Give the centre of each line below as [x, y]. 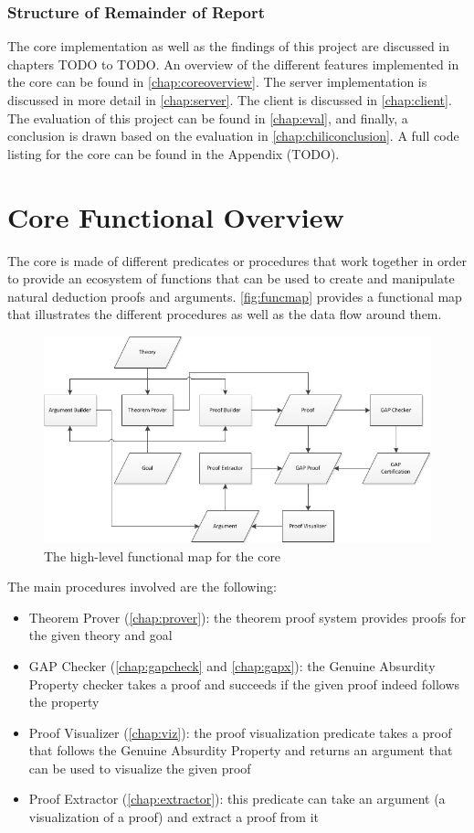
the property [64, 702]
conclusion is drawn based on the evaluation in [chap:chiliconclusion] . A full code [233, 136]
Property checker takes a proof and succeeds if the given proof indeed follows [244, 683]
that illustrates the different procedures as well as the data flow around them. [225, 314]
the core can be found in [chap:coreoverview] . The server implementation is [217, 82]
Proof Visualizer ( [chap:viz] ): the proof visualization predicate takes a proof [240, 732]
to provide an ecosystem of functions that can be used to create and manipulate [231, 278]
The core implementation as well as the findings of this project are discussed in [229, 46]
